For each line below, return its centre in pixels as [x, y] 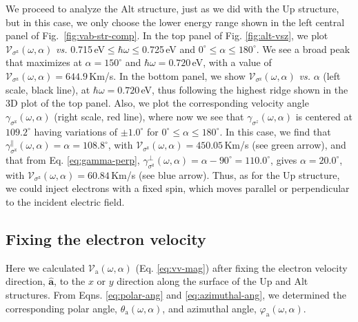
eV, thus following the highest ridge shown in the [245, 89]
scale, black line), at [48, 89]
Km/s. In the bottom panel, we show [167, 75]
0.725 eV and [169, 49]
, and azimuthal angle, [209, 308]
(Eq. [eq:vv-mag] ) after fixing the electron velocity [241, 267]
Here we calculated [46, 267]
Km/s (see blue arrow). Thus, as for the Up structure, [226, 174]
